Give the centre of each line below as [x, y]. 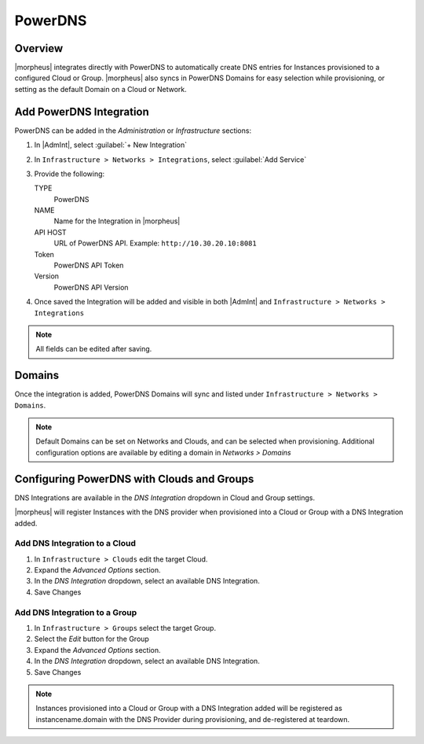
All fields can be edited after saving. [94, 349]
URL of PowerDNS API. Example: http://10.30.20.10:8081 [155, 243]
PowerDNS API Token [89, 265]
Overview [39, 48]
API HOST [50, 232]
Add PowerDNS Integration [82, 111]
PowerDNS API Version [91, 287]
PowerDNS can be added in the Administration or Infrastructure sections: [133, 131]
